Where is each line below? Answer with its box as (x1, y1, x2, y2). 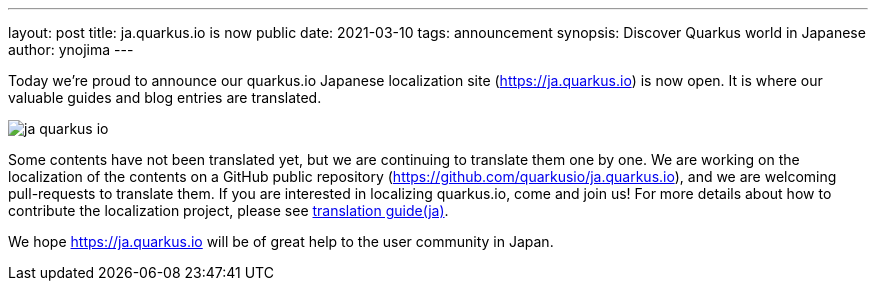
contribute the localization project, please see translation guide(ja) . (8, 202, 449, 219)
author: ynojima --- (8, 41, 134, 58)
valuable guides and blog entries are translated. (8, 89, 322, 106)
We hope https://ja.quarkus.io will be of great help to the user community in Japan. (8, 233, 554, 250)
